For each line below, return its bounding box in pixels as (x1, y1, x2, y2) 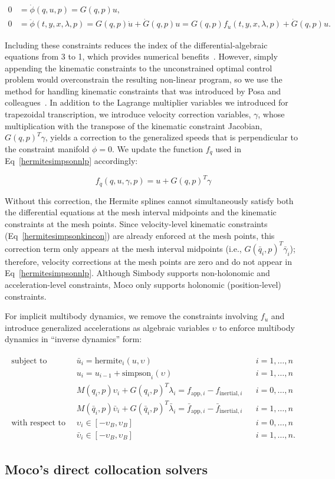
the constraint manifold (5, 142, 90, 155)
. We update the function (111, 142, 203, 155)
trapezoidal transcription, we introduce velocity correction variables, (5, 108, 251, 120)
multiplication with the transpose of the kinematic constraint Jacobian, (5, 119, 262, 132)
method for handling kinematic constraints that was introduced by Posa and (5, 84, 281, 97)
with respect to (11, 418, 66, 427)
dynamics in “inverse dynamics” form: (5, 333, 142, 345)
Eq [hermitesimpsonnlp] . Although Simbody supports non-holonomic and (5, 267, 270, 279)
